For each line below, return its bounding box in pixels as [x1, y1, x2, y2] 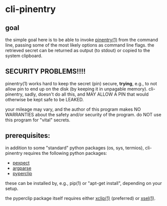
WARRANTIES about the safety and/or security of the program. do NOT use [5, 111, 162, 117]
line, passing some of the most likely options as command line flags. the [5, 42, 154, 48]
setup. [5, 185, 19, 191]
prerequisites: [5, 131, 50, 140]
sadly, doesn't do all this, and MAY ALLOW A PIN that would [24, 91, 149, 97]
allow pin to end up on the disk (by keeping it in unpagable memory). [5, 86, 147, 92]
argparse [12, 165, 32, 171]
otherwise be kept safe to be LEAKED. [5, 96, 84, 102]
